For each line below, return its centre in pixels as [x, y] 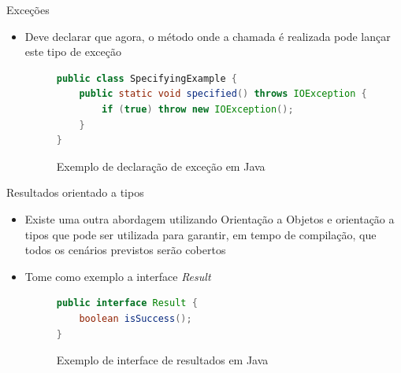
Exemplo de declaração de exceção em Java [161, 166]
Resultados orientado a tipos [75, 192]
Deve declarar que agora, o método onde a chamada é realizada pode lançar [208, 36]
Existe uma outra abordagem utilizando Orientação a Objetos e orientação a [210, 218]
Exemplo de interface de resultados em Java [162, 360]
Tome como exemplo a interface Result [118, 276]
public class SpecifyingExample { [147, 78]
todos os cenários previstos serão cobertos [125, 250]
